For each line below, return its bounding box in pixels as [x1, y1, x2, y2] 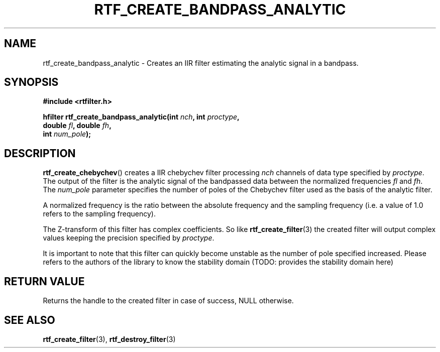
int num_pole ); [43, 130, 91, 139]
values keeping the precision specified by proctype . [43, 233, 214, 243]
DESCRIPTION [4, 147, 76, 160]
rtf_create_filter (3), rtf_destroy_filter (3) [43, 334, 176, 343]
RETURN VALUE [4, 275, 85, 288]
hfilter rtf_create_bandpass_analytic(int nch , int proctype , [43, 112, 240, 122]
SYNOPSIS [4, 76, 59, 89]
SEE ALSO [4, 313, 55, 326]
